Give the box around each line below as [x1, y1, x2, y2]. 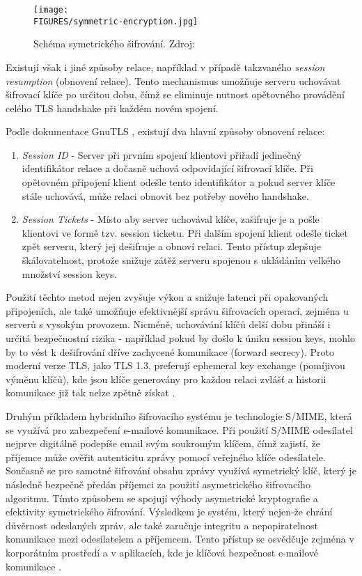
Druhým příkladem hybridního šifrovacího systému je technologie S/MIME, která [6, 408, 352, 423]
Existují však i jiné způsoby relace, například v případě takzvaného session [6, 59, 325, 74]
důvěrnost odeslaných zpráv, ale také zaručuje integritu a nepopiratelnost [6, 517, 318, 532]
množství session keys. [22, 266, 117, 281]
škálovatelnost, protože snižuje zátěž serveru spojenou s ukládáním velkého [22, 253, 340, 267]
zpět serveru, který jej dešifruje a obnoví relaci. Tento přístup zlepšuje [22, 239, 321, 254]
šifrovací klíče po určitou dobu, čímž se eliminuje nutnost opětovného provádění [6, 87, 345, 102]
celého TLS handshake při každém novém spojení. [6, 100, 219, 115]
